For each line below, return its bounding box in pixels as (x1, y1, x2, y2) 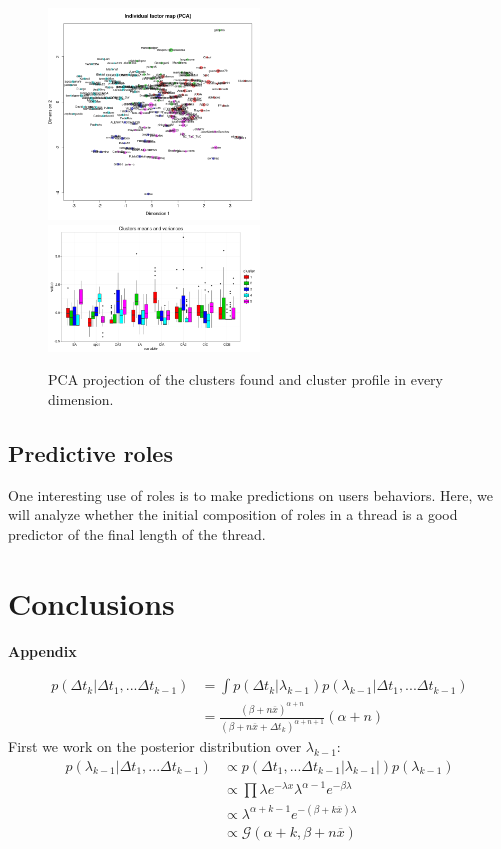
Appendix (8, 640, 77, 661)
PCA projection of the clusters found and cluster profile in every (48, 369, 443, 390)
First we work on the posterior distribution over (8, 736, 302, 757)
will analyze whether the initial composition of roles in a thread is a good (8, 504, 458, 525)
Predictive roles (8, 437, 173, 468)
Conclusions (8, 582, 175, 623)
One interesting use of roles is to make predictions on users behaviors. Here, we (8, 484, 493, 505)
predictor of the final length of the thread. (8, 523, 266, 544)
